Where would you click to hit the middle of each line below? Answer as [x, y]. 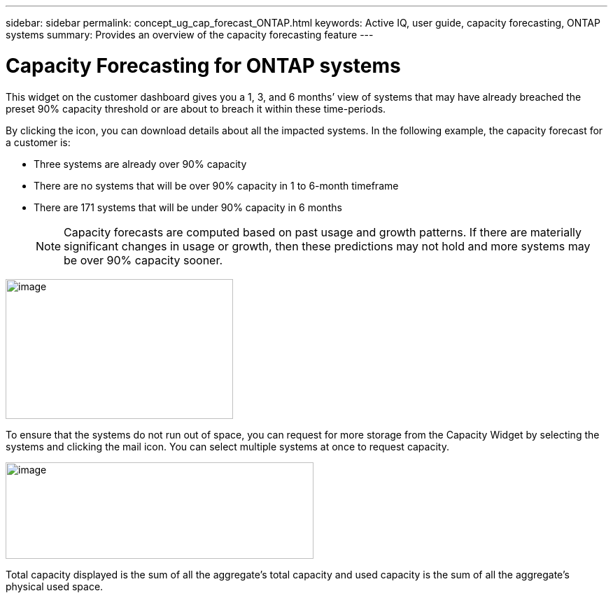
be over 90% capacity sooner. [143, 260]
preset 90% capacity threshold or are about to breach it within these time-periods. [196, 108]
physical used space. [55, 586]
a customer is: [38, 142]
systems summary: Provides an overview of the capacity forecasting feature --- [190, 35]
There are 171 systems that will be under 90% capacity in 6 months [188, 207]
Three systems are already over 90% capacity [140, 164]
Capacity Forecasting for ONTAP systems [203, 65]
